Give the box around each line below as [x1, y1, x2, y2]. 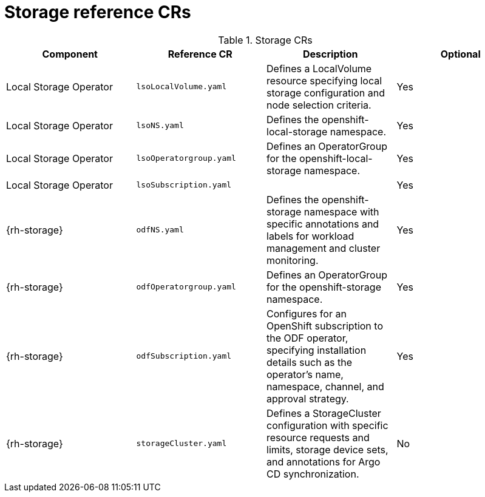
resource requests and [266, 431, 370, 444]
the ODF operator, [266, 331, 348, 344]
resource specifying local [266, 74, 382, 87]
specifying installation [266, 343, 367, 356]
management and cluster [266, 242, 381, 254]
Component [42, 47, 98, 60]
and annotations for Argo [266, 455, 381, 468]
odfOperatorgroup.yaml [136, 282, 236, 292]
